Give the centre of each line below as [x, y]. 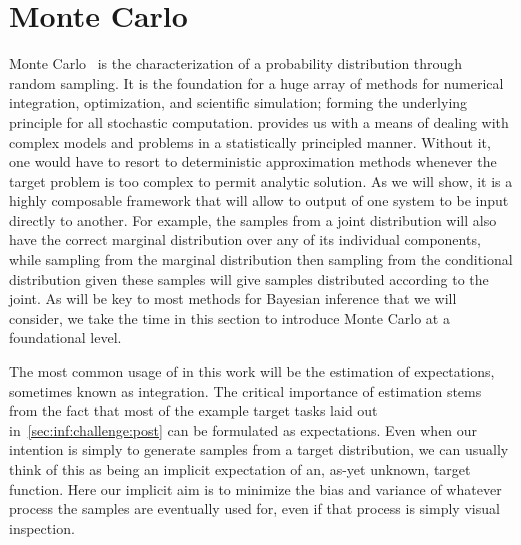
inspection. [42, 527]
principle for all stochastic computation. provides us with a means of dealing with [259, 121]
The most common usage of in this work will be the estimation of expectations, [252, 371]
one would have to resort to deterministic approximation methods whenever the [253, 161]
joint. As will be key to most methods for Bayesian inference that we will [233, 298]
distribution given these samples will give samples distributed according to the [249, 278]
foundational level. [65, 337]
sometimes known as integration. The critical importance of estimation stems [245, 390]
